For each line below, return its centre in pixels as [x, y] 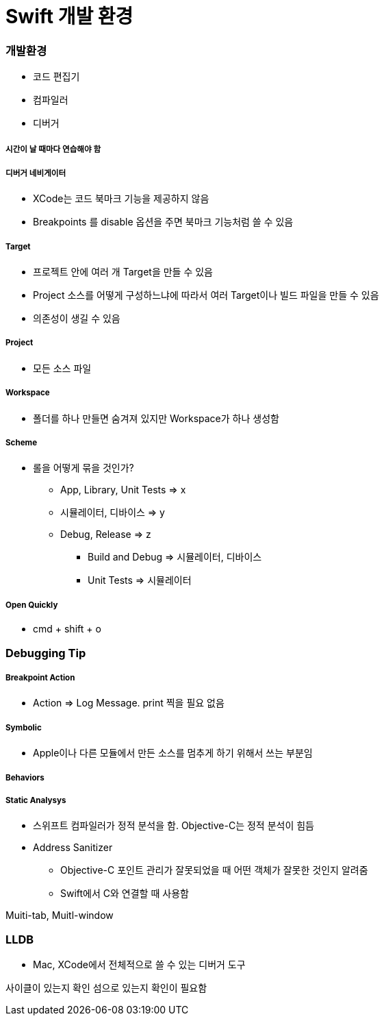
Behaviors [25, 777]
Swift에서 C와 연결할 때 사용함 [125, 894]
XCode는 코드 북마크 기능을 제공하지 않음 [121, 199]
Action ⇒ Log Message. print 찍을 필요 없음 [129, 703]
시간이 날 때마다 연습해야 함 [53, 149]
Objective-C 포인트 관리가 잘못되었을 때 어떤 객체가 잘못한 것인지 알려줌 [214, 870]
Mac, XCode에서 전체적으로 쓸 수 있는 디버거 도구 [139, 965]
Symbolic [24, 727]
